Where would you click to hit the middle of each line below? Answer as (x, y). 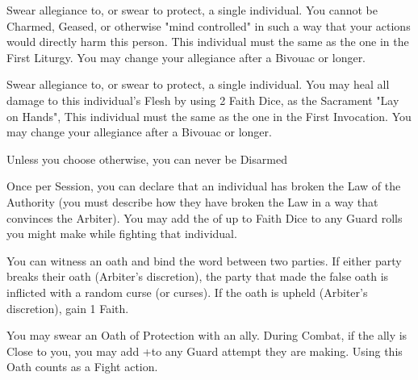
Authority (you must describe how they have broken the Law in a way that (192, 201)
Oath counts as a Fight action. (82, 367)
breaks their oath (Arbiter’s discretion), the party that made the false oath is (198, 276)
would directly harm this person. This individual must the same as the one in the (208, 42)
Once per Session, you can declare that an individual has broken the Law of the (204, 186)
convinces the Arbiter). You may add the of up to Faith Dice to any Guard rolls (205, 217)
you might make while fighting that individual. (122, 234)
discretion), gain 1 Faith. (68, 308)
